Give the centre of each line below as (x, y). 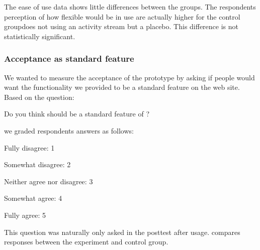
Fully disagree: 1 (29, 147)
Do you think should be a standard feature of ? (77, 114)
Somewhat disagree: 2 (37, 164)
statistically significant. (40, 36)
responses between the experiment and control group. (86, 242)
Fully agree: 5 (25, 215)
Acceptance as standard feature (69, 58)
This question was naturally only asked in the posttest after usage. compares (122, 232)
